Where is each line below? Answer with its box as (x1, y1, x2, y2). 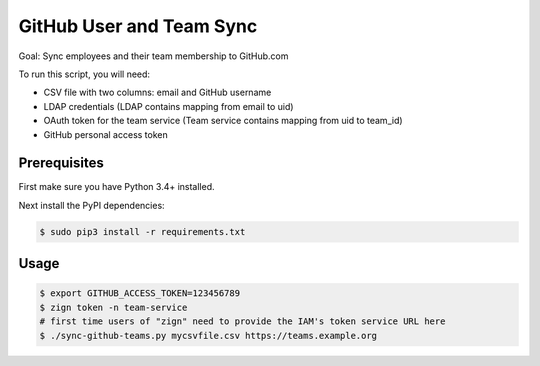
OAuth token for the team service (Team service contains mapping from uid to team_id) (43, 115, 404, 127)
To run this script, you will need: (18, 68, 150, 80)
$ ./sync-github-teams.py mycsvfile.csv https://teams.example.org (39, 330, 378, 341)
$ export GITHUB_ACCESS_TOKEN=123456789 (39, 288, 240, 299)
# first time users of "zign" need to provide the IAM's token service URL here (39, 316, 446, 327)
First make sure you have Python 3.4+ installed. (18, 181, 215, 193)
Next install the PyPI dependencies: (18, 199, 165, 211)
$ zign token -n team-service (39, 301, 188, 313)
